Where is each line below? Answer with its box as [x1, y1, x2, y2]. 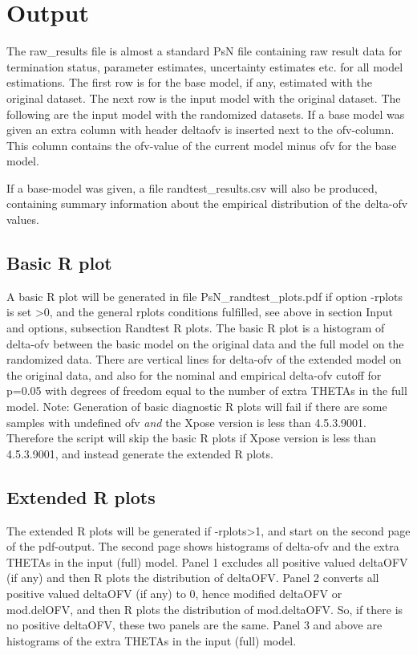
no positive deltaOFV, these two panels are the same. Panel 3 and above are [6, 616, 383, 633]
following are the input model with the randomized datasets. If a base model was [6, 105, 405, 122]
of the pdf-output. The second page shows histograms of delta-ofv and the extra [6, 538, 399, 555]
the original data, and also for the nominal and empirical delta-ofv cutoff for [6, 366, 382, 383]
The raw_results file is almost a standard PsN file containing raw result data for [6, 43, 403, 59]
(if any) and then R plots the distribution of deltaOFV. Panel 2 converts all [6, 569, 379, 586]
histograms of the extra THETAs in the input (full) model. [6, 632, 297, 649]
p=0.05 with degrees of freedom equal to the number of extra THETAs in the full [6, 382, 407, 399]
